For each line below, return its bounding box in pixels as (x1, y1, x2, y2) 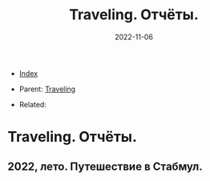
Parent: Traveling (18, 84, 76, 94)
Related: (18, 99, 47, 109)
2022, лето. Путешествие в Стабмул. (7, 159, 204, 173)
